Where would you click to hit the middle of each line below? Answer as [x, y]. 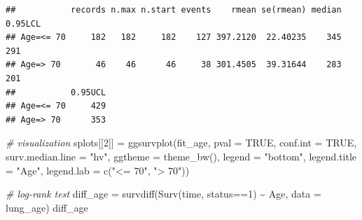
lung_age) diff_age [47, 207]
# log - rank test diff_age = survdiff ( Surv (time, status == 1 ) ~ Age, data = [163, 194]
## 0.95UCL [56, 92]
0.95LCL [23, 23]
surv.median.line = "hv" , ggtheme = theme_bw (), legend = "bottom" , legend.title [181, 156]
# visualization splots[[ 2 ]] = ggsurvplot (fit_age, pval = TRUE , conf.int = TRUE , [181, 143]
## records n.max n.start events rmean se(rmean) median [174, 10]
